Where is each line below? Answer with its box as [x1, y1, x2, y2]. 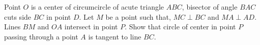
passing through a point [4, 31, 78, 41]
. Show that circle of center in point [125, 21, 236, 32]
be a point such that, [105, 11, 171, 22]
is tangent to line [88, 31, 141, 41]
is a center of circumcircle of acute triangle [31, 2, 164, 12]
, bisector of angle [182, 2, 238, 12]
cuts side [4, 11, 32, 22]
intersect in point [64, 21, 118, 32]
